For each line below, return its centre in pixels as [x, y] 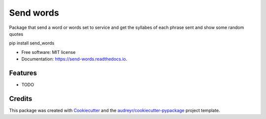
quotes [16, 34]
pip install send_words [32, 43]
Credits [21, 99]
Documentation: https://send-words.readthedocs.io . [74, 59]
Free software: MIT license [49, 52]
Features [23, 73]
